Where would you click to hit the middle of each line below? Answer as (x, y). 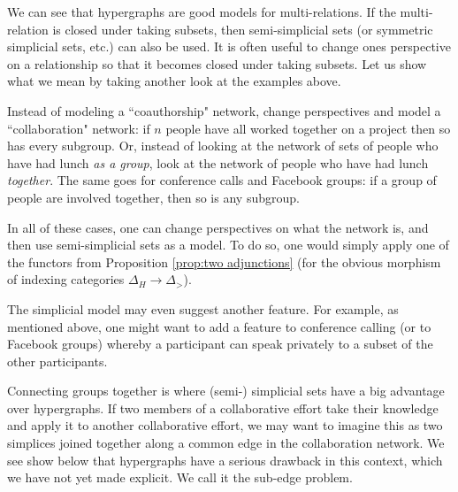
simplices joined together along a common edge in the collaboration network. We (226, 443)
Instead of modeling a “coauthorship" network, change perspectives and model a (224, 110)
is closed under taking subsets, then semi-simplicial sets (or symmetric (243, 29)
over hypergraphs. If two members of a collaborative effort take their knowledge (223, 407)
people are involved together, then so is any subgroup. (153, 197)
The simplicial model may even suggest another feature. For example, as (203, 308)
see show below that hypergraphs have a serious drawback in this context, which (225, 460)
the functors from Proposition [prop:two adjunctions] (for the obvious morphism (224, 261)
